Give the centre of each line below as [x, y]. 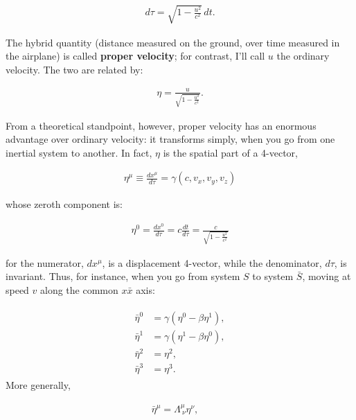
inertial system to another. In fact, [79, 152]
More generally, [38, 385]
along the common [79, 290]
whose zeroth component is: [64, 204]
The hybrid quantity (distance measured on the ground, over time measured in [173, 42]
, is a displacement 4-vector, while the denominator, [212, 262]
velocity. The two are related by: [74, 69]
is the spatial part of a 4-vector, [230, 152]
